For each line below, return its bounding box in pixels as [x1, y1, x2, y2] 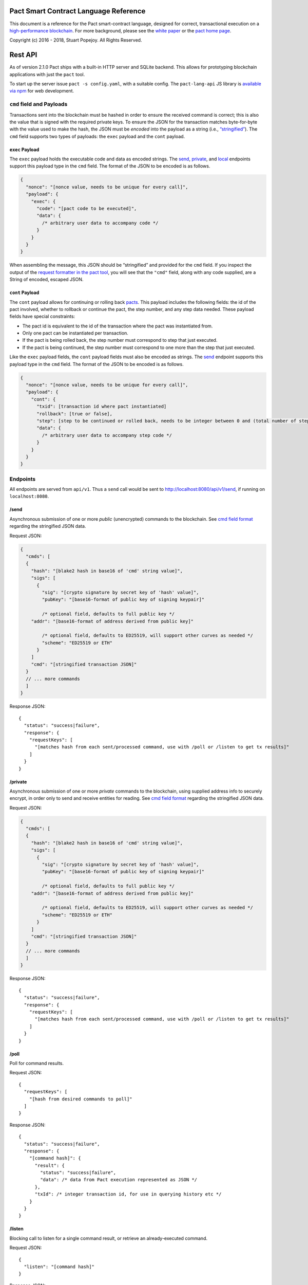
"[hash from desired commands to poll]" [29, 1096, 133, 1102]
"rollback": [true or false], [36, 411, 113, 416]
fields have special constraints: [9, 314, 75, 320]
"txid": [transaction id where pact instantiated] [36, 403, 167, 410]
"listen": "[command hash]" [24, 1263, 95, 1270]
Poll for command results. [9, 1060, 64, 1066]
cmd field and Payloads [9, 101, 68, 108]
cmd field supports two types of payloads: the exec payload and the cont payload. [9, 133, 185, 139]
